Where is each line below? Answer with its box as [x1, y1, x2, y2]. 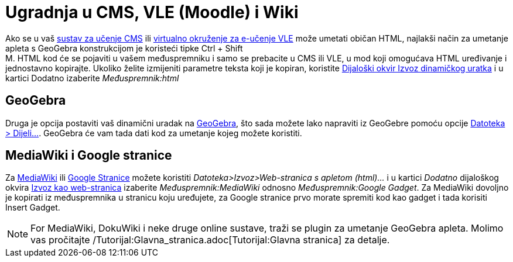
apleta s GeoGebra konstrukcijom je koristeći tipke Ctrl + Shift [5, 43, 243, 53]
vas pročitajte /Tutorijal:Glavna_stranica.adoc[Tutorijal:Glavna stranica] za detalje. [30, 234, 390, 246]
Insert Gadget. [5, 202, 60, 213]
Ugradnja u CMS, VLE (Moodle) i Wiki [5, 2, 299, 22]
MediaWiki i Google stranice [5, 148, 172, 163]
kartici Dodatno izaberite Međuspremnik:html [5, 73, 179, 83]
